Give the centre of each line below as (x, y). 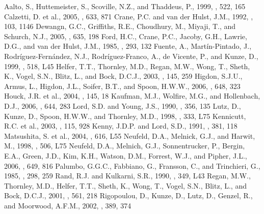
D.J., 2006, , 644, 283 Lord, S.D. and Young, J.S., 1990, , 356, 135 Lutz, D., (123, 105)
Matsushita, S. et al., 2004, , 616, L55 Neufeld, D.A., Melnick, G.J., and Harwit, (130, 135)
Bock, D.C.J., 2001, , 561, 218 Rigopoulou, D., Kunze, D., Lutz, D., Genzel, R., (128, 195)
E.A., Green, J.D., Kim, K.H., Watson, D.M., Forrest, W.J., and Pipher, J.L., (126, 155)
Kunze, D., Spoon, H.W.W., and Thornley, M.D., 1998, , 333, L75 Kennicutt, (125, 116)
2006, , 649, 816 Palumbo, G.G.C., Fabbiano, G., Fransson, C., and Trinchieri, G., (132, 165)
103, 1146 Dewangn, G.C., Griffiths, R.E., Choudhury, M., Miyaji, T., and (120, 26)
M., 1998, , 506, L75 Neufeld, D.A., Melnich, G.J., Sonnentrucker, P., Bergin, (125, 146)
